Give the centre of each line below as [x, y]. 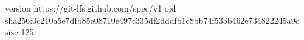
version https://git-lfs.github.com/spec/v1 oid [91, 8]
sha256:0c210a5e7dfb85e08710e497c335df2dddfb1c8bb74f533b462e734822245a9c [152, 20]
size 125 [19, 32]
